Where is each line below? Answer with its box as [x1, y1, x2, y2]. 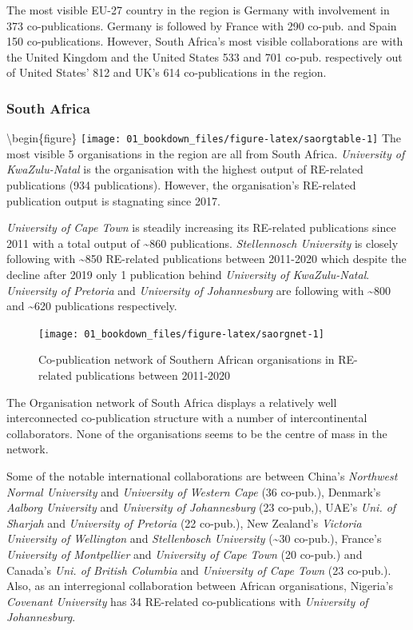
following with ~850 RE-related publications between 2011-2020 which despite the [6, 250, 407, 267]
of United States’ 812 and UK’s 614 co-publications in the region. [6, 64, 327, 81]
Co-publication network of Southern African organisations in [38, 351, 335, 368]
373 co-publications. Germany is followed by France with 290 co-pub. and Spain [6, 17, 397, 34]
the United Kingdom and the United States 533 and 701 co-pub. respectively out [6, 48, 403, 65]
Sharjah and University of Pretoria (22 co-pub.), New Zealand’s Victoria [6, 514, 362, 531]
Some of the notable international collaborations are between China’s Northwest [6, 468, 398, 484]
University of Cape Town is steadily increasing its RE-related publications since [6, 219, 396, 236]
